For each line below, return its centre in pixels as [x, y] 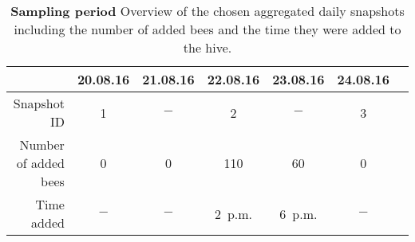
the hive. [207, 47]
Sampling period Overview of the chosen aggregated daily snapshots [207, 11]
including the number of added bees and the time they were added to [207, 29]
